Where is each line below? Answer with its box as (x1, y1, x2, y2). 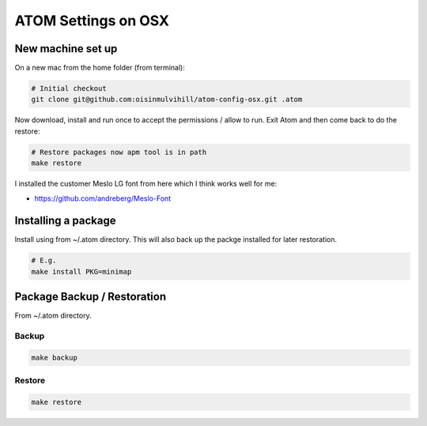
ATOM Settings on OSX (14, 12, 170, 29)
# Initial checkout (31, 84, 107, 93)
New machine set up (14, 42, 118, 55)
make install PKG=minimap (31, 267, 132, 276)
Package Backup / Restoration (14, 290, 167, 303)
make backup (31, 352, 78, 362)
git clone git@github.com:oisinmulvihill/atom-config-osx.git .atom (31, 95, 303, 104)
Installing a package (14, 214, 116, 228)
